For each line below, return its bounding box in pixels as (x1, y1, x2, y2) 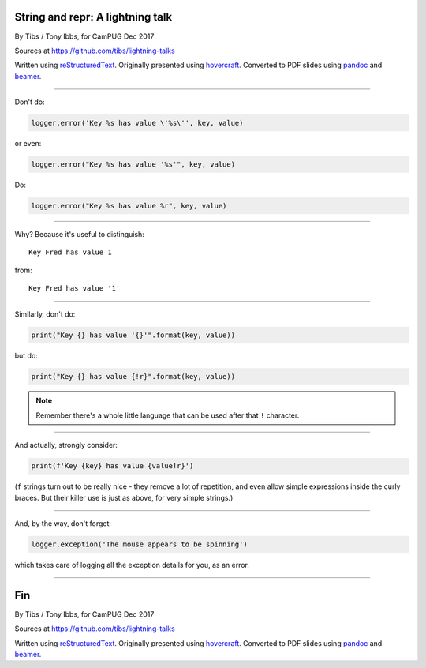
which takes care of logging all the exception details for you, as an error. (14, 560, 250, 569)
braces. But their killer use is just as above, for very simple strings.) (14, 493, 234, 502)
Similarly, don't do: (14, 309, 76, 319)
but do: (14, 351, 39, 360)
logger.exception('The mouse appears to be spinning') (31, 540, 248, 549)
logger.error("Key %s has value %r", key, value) (31, 201, 227, 210)
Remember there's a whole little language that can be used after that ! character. (35, 411, 300, 420)
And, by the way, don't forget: (14, 519, 112, 528)
